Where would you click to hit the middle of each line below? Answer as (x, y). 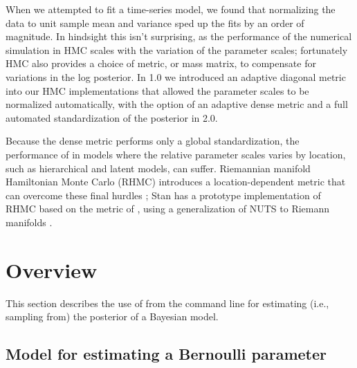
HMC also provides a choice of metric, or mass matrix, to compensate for (161, 63)
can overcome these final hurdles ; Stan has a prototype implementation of (163, 195)
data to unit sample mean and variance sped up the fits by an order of (155, 22)
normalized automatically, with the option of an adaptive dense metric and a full (177, 104)
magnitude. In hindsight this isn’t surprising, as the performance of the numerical (179, 36)
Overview (52, 269)
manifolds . (29, 222)
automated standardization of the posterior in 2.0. (112, 117)
